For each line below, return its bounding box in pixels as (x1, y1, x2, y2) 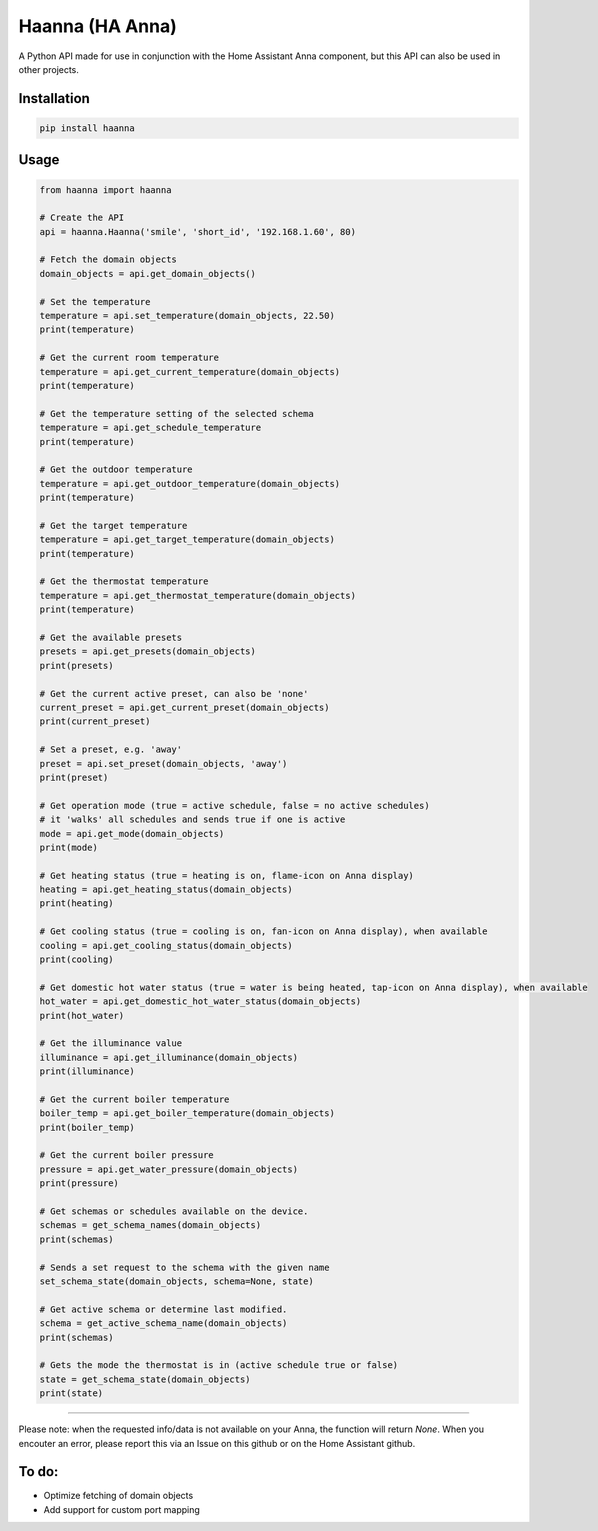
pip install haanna (39, 122, 135, 134)
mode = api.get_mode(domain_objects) (39, 828, 225, 839)
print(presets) (39, 660, 114, 671)
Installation (18, 90, 90, 107)
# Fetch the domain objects (39, 254, 177, 265)
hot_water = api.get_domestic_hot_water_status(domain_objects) (39, 996, 362, 1007)
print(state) (39, 1388, 104, 1399)
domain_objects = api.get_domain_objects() (39, 268, 257, 279)
